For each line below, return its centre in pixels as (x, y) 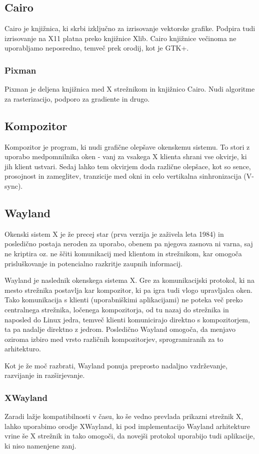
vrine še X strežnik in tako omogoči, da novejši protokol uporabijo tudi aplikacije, (130, 436)
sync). (14, 185)
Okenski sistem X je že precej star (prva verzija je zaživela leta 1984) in (114, 234)
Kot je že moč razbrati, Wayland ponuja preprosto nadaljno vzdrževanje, (116, 365)
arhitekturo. (23, 349)
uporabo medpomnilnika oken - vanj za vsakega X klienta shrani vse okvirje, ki (126, 156)
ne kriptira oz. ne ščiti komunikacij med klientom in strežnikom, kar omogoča (123, 253)
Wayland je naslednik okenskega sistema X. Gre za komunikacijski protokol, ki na (129, 280)
